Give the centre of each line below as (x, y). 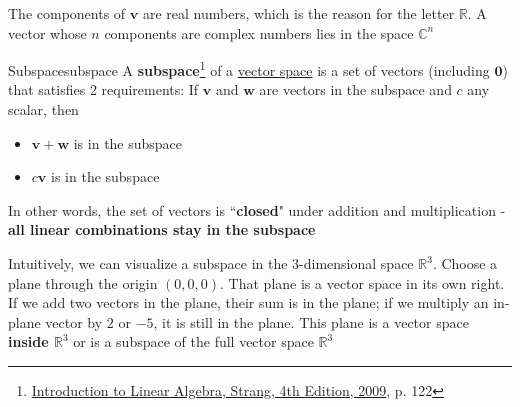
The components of (67, 13)
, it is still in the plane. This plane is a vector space (311, 321)
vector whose (47, 32)
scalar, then (43, 109)
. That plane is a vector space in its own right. (362, 282)
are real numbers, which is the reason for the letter (298, 13)
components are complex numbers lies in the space (259, 32)
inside (28, 341)
